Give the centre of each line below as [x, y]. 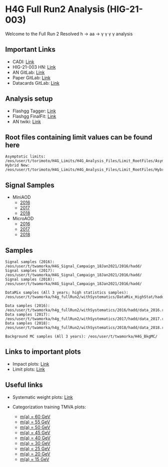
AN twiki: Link [26, 121]
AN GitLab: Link [28, 72]
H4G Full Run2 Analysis [55, 9]
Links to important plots [43, 352]
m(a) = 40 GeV [35, 438]
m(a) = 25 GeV [35, 448]
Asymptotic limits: [25, 157]
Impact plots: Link [31, 364]
